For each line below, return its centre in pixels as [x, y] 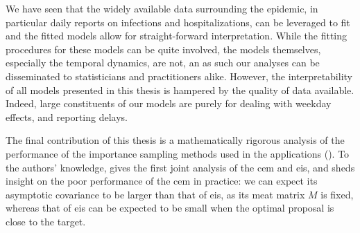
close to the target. [46, 221]
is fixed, [337, 194]
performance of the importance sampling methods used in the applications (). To [178, 153]
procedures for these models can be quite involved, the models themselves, [163, 49]
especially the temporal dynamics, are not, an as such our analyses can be [163, 63]
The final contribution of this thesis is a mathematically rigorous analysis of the [175, 140]
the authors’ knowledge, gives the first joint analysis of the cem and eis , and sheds [180, 167]
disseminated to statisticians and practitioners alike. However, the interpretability [179, 76]
